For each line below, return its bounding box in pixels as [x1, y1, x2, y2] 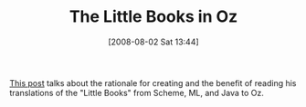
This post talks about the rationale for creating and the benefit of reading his [9, 77, 297, 88]
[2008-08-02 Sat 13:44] [108, 36, 199, 47]
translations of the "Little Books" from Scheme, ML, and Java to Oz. [9, 87, 265, 98]
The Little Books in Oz [69, 6, 238, 27]
